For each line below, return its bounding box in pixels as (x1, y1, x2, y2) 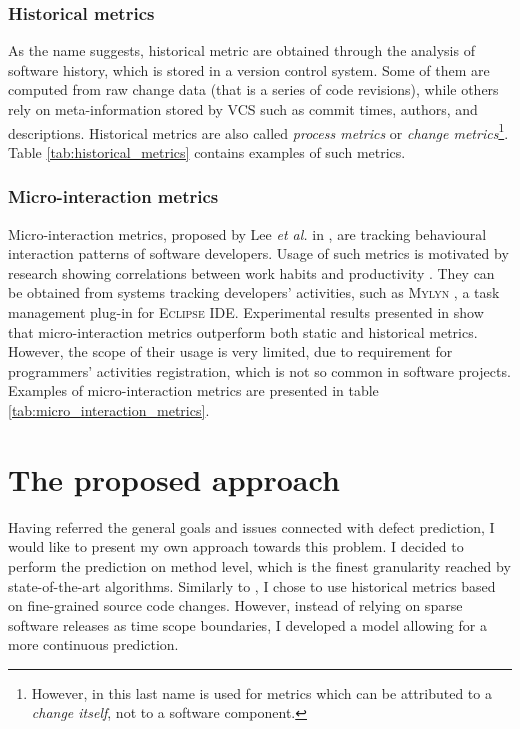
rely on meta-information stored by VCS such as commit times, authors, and (8, 99, 478, 119)
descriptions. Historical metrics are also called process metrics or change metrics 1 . (8, 119, 509, 143)
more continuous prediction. (8, 634, 179, 655)
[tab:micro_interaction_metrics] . (8, 400, 210, 420)
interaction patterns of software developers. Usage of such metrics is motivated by (8, 243, 509, 264)
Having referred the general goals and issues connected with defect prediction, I (8, 516, 495, 537)
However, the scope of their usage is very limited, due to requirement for (8, 341, 453, 362)
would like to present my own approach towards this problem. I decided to (8, 536, 464, 557)
